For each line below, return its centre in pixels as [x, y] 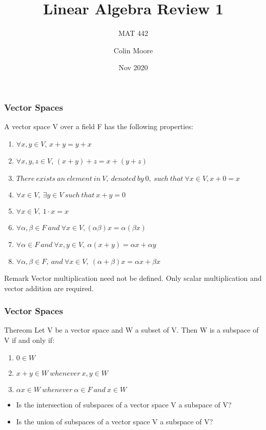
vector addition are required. [49, 288]
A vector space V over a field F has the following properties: [99, 126]
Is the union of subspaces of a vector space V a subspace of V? [115, 422]
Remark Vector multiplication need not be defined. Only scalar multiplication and [133, 278]
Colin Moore [133, 50]
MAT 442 [133, 33]
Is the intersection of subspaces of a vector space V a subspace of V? [124, 404]
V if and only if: [29, 340]
